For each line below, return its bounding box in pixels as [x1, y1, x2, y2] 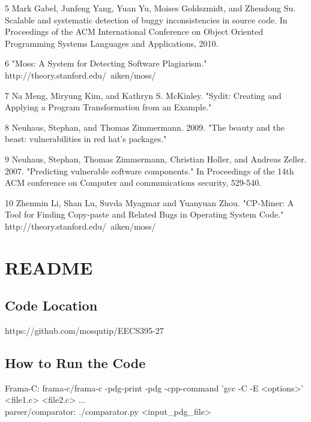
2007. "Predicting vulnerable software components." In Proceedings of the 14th [5, 164, 294, 177]
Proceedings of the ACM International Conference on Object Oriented [5, 25, 264, 38]
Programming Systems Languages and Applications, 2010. [5, 37, 219, 49]
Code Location [5, 296, 98, 315]
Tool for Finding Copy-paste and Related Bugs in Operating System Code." [5, 208, 284, 221]
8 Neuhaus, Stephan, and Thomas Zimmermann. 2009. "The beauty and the [5, 120, 285, 133]
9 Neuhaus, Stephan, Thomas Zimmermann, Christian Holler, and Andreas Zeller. [5, 152, 307, 165]
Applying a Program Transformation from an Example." [5, 101, 212, 113]
